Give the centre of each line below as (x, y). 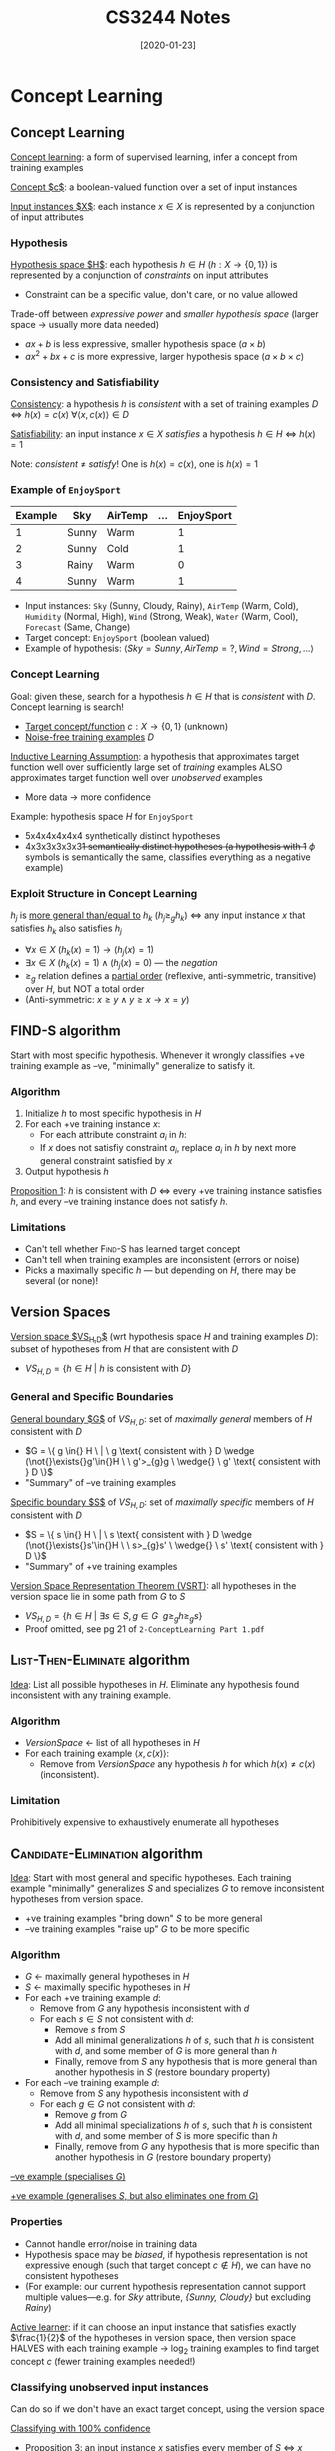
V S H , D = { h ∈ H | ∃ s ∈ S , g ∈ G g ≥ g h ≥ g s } (113, 1617)
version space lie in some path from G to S (98, 1597)
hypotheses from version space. (77, 1899)
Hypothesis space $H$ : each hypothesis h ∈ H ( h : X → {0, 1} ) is (144, 265)
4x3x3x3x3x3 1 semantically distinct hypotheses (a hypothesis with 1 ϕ (170, 846)
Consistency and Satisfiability (85, 382)
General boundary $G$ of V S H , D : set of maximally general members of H (161, 1419)
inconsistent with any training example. (91, 1695)
